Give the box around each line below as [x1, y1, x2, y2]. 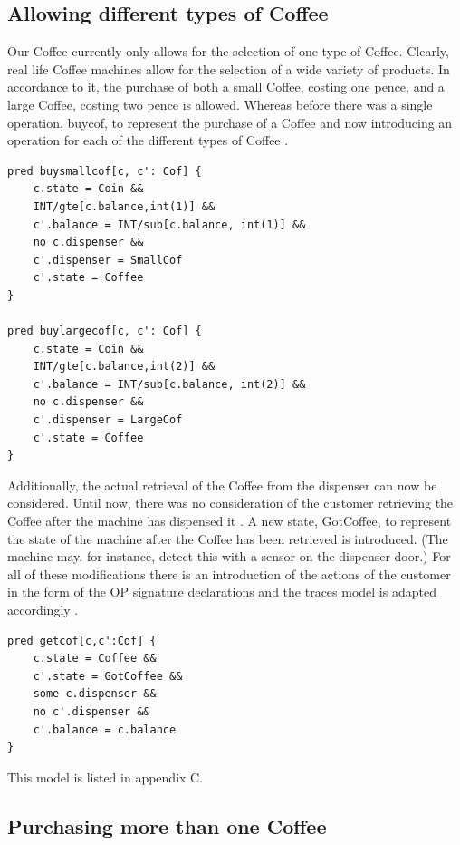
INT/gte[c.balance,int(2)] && [33, 360, 216, 374]
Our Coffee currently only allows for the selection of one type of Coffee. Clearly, [7, 42, 449, 61]
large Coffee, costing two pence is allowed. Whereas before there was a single [7, 94, 433, 113]
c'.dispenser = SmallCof [33, 253, 183, 267]
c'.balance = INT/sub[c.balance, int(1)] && [33, 218, 306, 231]
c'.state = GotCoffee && [33, 669, 183, 683]
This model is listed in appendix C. [7, 767, 204, 786]
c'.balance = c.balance [33, 723, 177, 736]
